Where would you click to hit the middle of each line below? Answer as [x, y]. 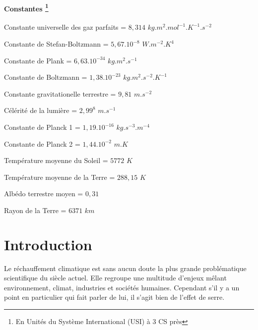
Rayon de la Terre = [35, 210]
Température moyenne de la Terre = [60, 177]
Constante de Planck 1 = [42, 127]
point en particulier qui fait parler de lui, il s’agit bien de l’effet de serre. [114, 297]
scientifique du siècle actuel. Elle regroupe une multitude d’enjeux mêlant [115, 278]
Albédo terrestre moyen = [44, 193]
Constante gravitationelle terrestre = [60, 93]
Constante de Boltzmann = [46, 77]
